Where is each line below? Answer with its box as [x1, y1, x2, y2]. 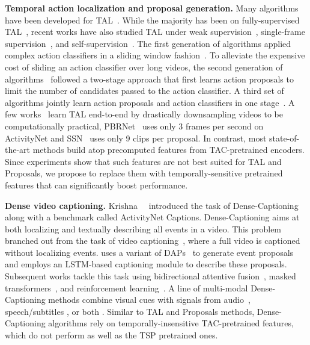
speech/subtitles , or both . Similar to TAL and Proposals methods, [5, 305, 255, 317]
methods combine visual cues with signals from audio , [48, 293, 251, 306]
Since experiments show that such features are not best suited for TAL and [5, 155, 282, 167]
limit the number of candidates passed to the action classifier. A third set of [5, 84, 284, 97]
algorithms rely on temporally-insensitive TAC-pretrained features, [48, 317, 294, 329]
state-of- [269, 131, 300, 144]
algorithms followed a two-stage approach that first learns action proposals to [5, 72, 294, 85]
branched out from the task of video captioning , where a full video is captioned [5, 234, 300, 247]
